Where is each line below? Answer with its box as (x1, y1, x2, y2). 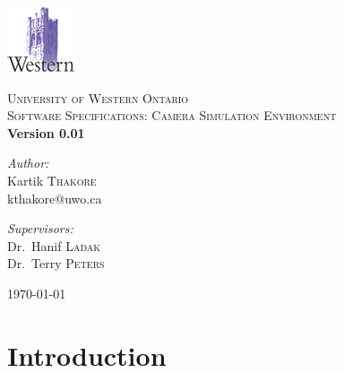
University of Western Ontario (7, 88, 189, 107)
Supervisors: (7, 219, 73, 238)
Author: (7, 153, 49, 172)
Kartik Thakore (7, 170, 97, 189)
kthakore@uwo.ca (7, 188, 102, 207)
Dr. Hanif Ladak (7, 236, 101, 255)
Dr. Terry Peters (7, 254, 105, 273)
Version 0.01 (7, 123, 85, 142)
